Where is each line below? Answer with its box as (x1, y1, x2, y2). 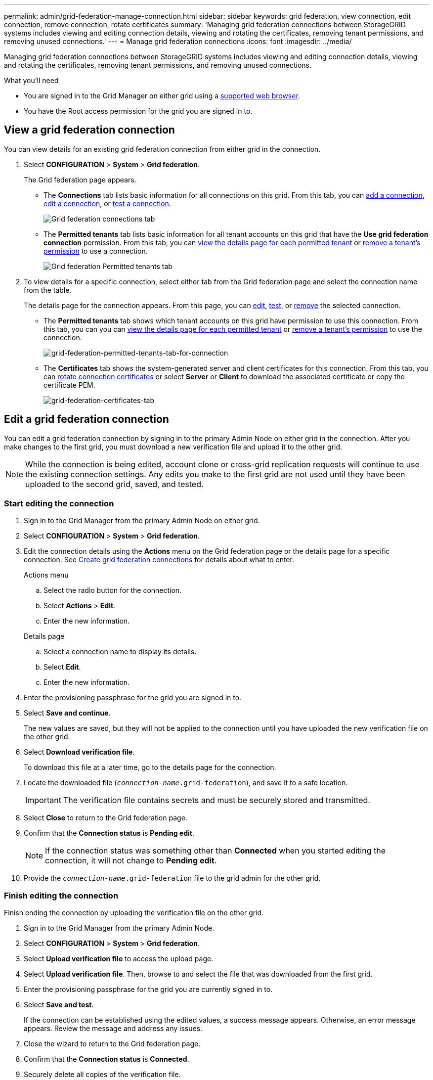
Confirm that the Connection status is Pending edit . (24, 829, 194, 838)
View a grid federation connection (4, 124, 175, 136)
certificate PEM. (43, 380, 95, 389)
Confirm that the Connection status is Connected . (24, 1055, 189, 1064)
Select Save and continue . (24, 709, 111, 718)
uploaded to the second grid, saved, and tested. (25, 479, 204, 489)
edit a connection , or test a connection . (43, 199, 171, 208)
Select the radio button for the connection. (43, 586, 182, 595)
